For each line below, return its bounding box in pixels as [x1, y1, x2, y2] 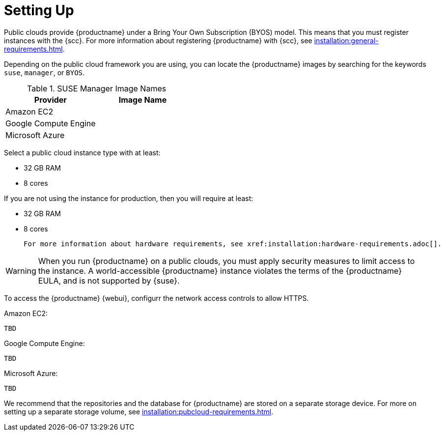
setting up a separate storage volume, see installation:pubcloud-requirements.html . [4, 407, 274, 416]
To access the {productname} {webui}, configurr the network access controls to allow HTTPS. [4, 293, 309, 302]
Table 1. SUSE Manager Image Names [27, 83, 166, 93]
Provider [34, 94, 67, 105]
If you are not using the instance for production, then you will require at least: [4, 194, 253, 203]
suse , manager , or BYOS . [4, 68, 85, 77]
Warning [5, 265, 36, 276]
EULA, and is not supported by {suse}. [38, 275, 180, 286]
